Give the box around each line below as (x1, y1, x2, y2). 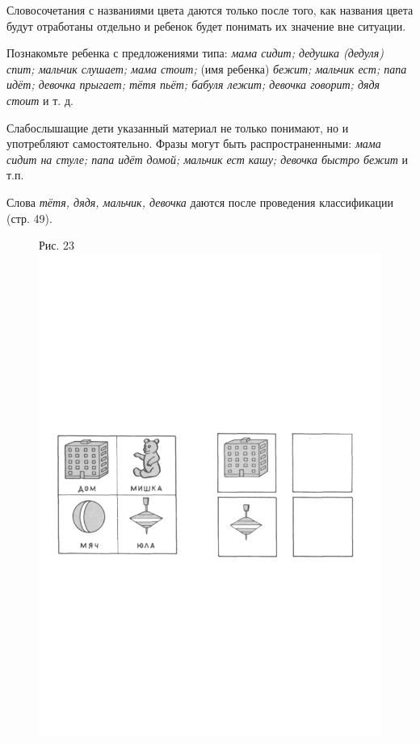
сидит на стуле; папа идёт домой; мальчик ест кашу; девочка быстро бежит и (6, 150, 409, 167)
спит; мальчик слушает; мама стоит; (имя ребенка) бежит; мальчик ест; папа (6, 60, 407, 77)
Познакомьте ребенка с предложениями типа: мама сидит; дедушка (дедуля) (6, 44, 384, 61)
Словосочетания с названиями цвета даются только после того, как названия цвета (6, 2, 414, 18)
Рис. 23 (39, 237, 75, 254)
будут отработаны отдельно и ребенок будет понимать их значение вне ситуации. (6, 17, 406, 34)
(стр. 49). (6, 209, 52, 226)
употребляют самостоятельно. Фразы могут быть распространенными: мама (6, 135, 381, 152)
